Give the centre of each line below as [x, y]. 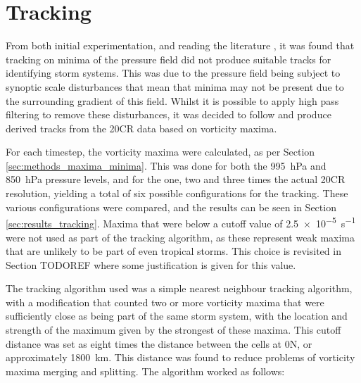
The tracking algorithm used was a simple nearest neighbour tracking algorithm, [179, 288]
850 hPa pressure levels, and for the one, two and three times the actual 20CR [176, 179]
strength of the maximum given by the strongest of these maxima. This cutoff [173, 330]
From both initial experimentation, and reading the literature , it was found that [180, 45]
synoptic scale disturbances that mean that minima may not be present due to [175, 86]
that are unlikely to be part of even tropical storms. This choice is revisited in [173, 251]
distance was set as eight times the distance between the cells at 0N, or [159, 343]
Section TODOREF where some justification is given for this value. [151, 264]
